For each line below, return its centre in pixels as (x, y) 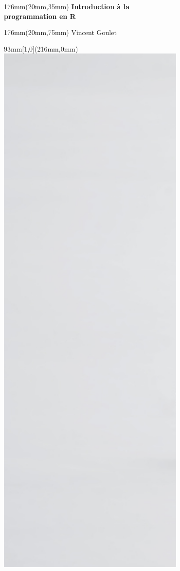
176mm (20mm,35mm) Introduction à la (67, 6)
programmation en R (40, 16)
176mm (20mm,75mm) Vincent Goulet (60, 32)
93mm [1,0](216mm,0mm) (41, 48)
